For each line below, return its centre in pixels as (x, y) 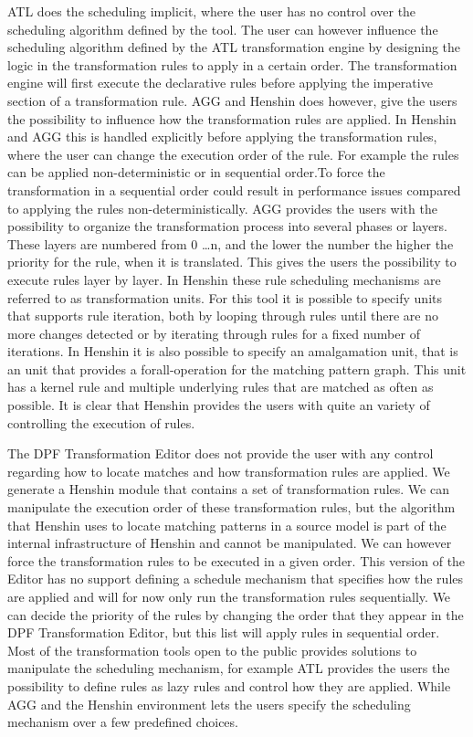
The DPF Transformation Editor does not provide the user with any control (221, 453)
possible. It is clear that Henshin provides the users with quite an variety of (219, 405)
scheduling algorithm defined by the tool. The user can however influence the (223, 29)
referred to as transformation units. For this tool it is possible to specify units (225, 297)
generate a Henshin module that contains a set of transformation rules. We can (228, 489)
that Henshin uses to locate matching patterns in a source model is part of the (227, 525)
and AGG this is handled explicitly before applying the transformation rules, (222, 137)
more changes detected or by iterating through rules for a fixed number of (214, 333)
